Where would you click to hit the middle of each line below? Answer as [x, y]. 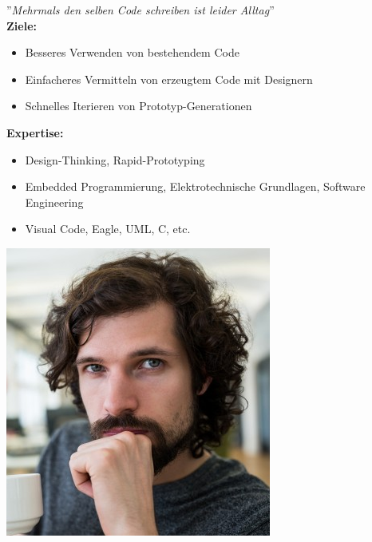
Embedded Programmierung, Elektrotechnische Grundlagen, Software [195, 186]
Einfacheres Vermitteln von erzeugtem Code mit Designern [169, 79]
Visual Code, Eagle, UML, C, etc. [108, 229]
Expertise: [35, 132]
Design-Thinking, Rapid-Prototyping [115, 159]
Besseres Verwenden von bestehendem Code [132, 52]
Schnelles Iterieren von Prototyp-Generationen [139, 106]
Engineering [54, 202]
